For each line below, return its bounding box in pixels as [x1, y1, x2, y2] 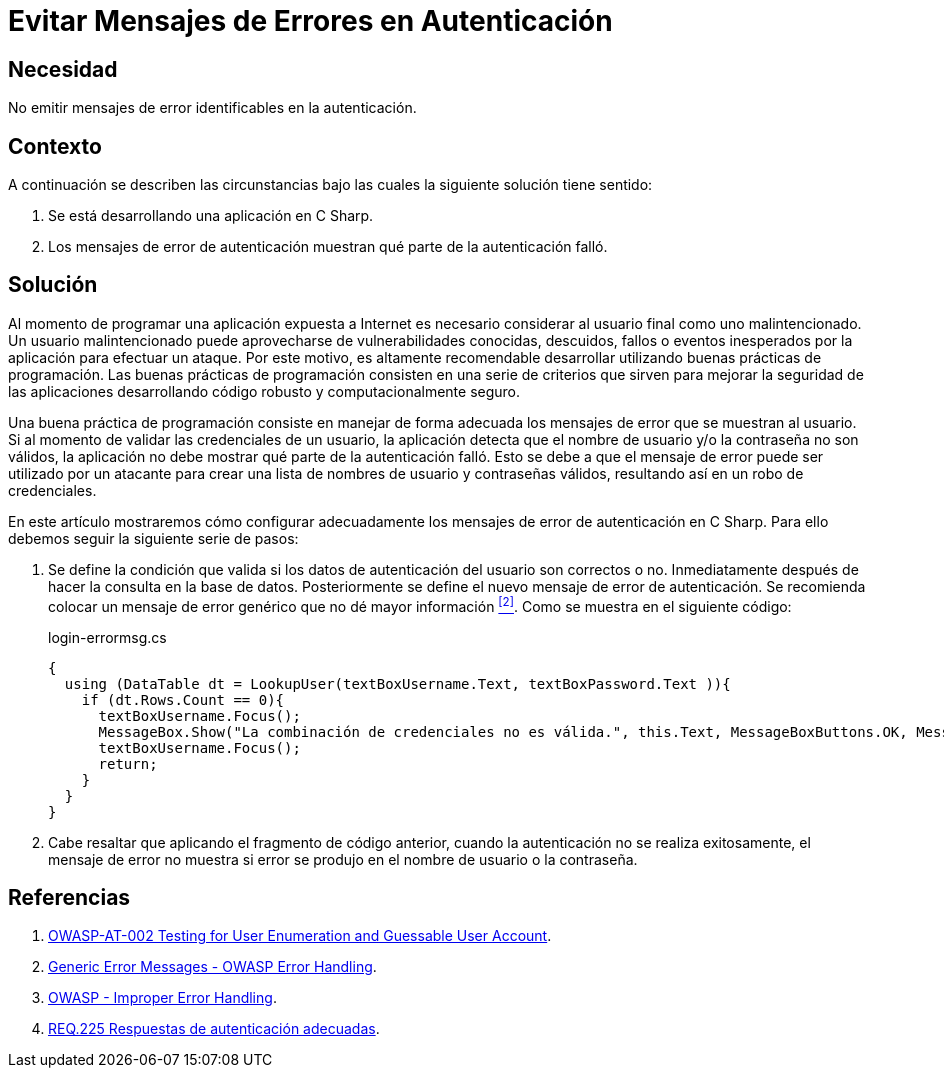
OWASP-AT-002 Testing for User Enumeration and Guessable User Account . [48, 927, 552, 945]
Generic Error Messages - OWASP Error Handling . [48, 958, 377, 976]
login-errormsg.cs [48, 628, 167, 646]
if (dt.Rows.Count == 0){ [81, 691, 285, 708]
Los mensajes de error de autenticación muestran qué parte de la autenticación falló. [48, 238, 608, 256]
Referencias [8, 884, 131, 910]
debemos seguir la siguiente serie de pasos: [8, 529, 299, 547]
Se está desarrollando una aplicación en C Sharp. [48, 207, 374, 225]
